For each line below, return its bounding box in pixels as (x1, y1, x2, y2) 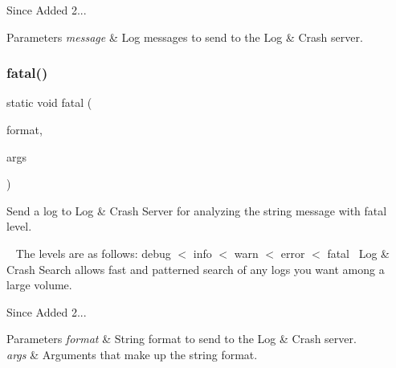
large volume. (6, 276, 72, 293)
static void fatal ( (6, 94, 92, 111)
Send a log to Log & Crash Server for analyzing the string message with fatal (6, 202, 387, 219)
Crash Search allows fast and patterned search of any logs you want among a (6, 260, 385, 277)
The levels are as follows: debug (15, 244, 171, 261)
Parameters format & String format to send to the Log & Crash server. (6, 330, 357, 347)
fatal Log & (327, 244, 390, 261)
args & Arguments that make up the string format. (6, 346, 258, 362)
